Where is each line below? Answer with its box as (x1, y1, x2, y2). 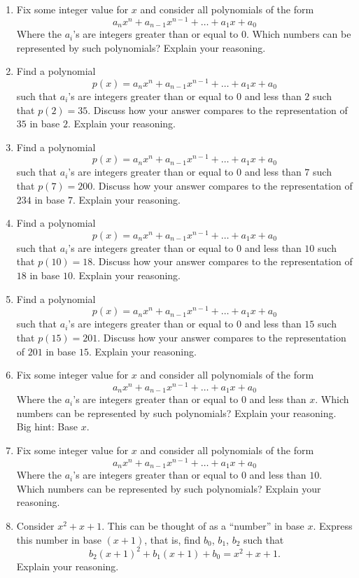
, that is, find (144, 532, 201, 547)
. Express (313, 518, 353, 533)
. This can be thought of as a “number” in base (101, 518, 304, 533)
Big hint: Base (16, 419, 78, 434)
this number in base (16, 532, 101, 547)
